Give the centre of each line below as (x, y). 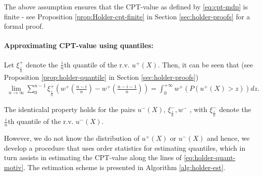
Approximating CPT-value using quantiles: (79, 45)
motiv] (14, 167)
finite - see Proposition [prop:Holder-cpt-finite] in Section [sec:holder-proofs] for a (127, 16)
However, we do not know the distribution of (72, 138)
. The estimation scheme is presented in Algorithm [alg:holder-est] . (124, 167)
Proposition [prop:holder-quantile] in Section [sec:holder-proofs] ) (101, 77)
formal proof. (24, 26)
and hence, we (228, 138)
